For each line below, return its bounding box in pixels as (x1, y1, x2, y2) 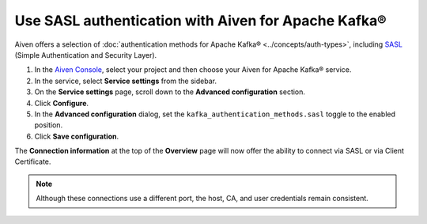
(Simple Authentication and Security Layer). (14, 50, 157, 59)
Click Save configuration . (34, 131, 119, 141)
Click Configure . (34, 98, 89, 108)
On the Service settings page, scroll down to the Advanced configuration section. (34, 87, 306, 97)
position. (34, 120, 63, 130)
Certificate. (14, 157, 51, 166)
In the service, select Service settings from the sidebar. (34, 76, 217, 85)
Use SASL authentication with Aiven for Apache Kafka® (14, 12, 387, 29)
